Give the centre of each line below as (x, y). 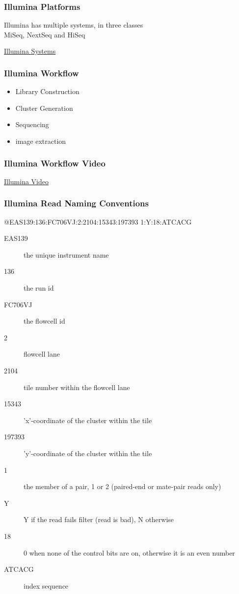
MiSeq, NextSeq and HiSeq (45, 34)
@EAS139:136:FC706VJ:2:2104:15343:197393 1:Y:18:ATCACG (98, 221)
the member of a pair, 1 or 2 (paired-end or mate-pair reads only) (122, 486)
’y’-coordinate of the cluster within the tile (88, 453)
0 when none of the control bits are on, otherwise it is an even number (129, 552)
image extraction (41, 141)
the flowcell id (44, 321)
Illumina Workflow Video (55, 163)
